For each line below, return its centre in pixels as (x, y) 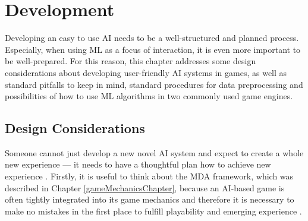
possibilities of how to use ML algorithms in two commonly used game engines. (149, 96)
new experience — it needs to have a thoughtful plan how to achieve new (138, 164)
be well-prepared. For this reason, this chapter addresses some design (131, 61)
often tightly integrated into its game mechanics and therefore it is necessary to (150, 199)
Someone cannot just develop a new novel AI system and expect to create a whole (154, 152)
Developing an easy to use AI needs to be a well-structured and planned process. (152, 38)
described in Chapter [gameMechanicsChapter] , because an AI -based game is (145, 187)
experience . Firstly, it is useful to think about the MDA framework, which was (149, 176)
